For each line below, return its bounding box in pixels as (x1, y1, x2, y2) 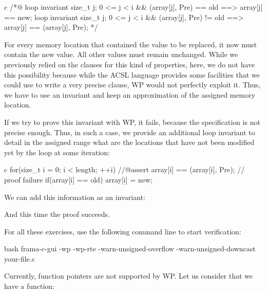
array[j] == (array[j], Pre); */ (4, 22, 98, 32)
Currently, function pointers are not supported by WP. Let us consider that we (4, 270, 253, 281)
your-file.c (4, 253, 35, 264)
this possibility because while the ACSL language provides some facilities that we (4, 69, 260, 80)
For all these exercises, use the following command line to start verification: (4, 226, 241, 236)
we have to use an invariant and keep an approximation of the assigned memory (4, 89, 256, 100)
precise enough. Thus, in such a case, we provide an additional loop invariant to (4, 126, 255, 137)
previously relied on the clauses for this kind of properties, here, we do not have (4, 59, 255, 69)
